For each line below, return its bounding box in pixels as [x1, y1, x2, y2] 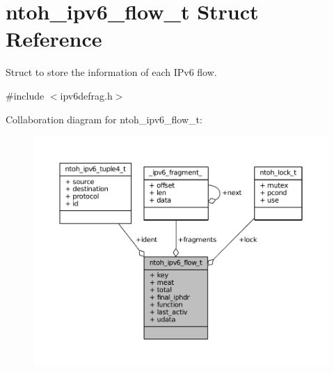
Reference [6, 24, 102, 53]
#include [6, 88, 45, 102]
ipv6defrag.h [60, 88, 113, 102]
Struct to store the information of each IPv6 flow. [6, 65, 217, 79]
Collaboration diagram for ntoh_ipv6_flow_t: [6, 111, 202, 126]
